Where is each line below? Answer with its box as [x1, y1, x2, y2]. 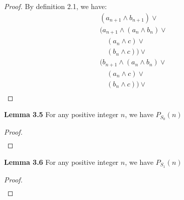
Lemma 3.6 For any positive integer [4, 156, 119, 167]
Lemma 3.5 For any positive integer [4, 109, 119, 120]
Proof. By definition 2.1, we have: [4, 1, 107, 11]
